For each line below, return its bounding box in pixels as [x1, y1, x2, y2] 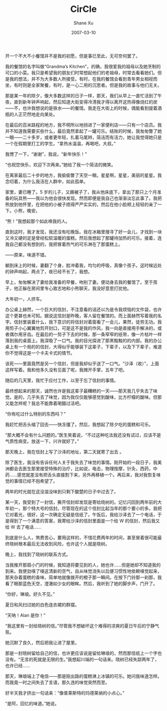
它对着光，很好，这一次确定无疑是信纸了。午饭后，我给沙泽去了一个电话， [5, 511, 158, 518]
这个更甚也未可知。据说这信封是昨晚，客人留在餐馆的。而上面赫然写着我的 [5, 312, 158, 319]
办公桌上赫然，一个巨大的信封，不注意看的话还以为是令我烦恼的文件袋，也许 [5, 306, 162, 312]
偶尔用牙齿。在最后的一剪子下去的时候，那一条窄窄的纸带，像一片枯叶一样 [9, 331, 162, 337]
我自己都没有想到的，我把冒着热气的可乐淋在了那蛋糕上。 [5, 241, 123, 247]
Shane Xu [74, 20, 93, 26]
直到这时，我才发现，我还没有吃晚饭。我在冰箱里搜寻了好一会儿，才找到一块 [5, 229, 162, 235]
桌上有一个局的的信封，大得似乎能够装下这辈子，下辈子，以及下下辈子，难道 [5, 344, 162, 350]
